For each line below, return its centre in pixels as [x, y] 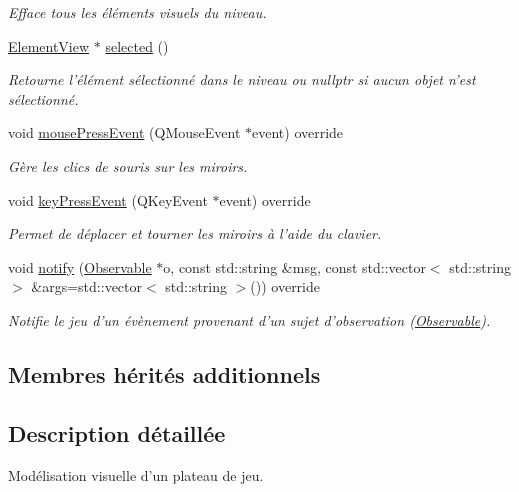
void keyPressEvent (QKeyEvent [108, 199]
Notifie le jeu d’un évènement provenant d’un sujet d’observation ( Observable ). [249, 319]
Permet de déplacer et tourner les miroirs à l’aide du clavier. [195, 233]
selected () [137, 45]
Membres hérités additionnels [164, 373]
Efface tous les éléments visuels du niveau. [137, 12]
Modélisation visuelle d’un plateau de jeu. [136, 474]
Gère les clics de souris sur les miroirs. [128, 165]
